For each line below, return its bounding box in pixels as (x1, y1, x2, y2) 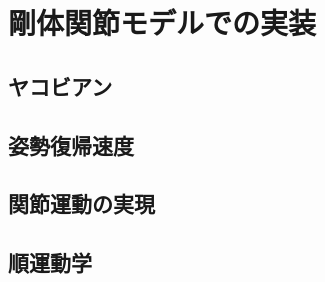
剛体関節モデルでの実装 (8, 2, 317, 43)
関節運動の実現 (8, 188, 155, 219)
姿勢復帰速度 (8, 129, 134, 160)
